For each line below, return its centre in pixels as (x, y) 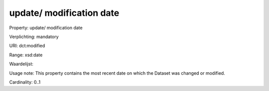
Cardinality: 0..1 (25, 82)
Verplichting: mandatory (34, 37)
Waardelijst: (21, 64)
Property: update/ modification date (46, 28)
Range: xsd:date (26, 55)
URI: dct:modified (27, 46)
